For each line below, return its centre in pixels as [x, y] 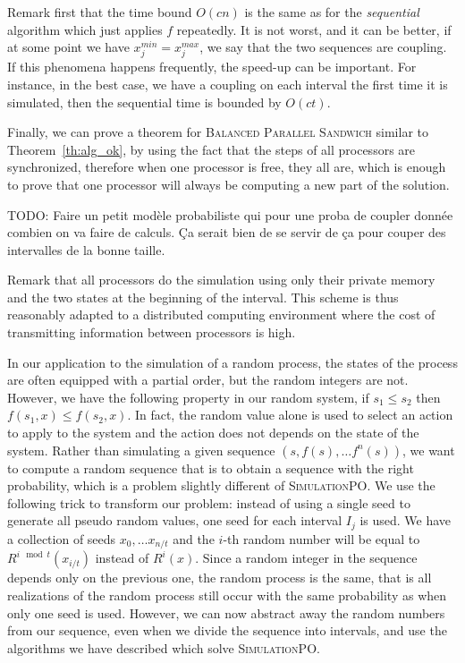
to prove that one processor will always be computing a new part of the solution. [228, 184]
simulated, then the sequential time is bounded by [144, 102]
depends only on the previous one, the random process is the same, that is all [220, 578]
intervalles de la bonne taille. [86, 249]
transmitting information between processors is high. [152, 332]
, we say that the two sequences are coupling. [323, 47]
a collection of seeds [62, 538]
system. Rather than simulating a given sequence [141, 450]
